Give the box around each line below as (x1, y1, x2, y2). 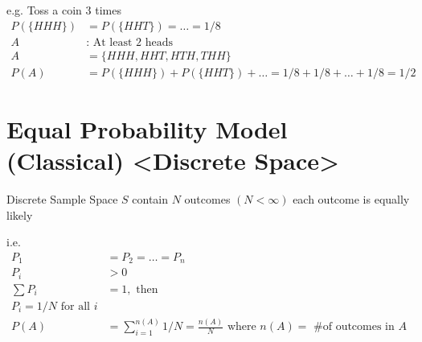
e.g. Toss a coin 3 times (6, 2, 121, 18)
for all (60, 300, 90, 312)
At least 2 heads (92, 36, 173, 48)
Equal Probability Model (6, 112, 288, 145)
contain (132, 191, 169, 208)
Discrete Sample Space (6, 191, 118, 208)
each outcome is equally (293, 191, 410, 208)
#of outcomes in (313, 321, 395, 333)
